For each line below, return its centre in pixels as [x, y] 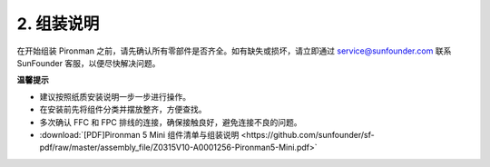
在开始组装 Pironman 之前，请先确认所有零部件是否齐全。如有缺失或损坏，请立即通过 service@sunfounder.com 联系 [234, 51]
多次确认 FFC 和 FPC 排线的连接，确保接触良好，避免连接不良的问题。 [171, 122]
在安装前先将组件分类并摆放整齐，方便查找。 [123, 110]
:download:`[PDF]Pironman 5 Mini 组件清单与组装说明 [139, 134]
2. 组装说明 [58, 24]
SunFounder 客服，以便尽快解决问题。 [88, 63]
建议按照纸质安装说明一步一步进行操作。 [115, 96]
